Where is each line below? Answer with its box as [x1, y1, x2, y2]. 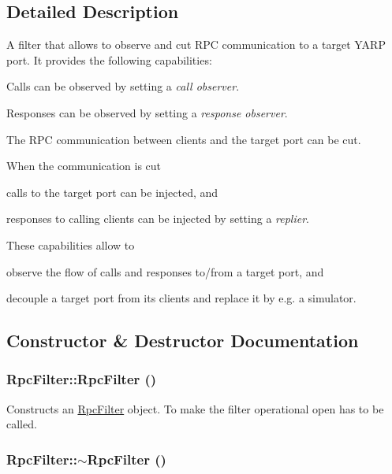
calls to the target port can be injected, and [6, 183, 218, 200]
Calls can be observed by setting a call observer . [6, 78, 240, 94]
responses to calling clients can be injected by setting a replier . [6, 210, 309, 227]
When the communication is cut [6, 157, 162, 174]
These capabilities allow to [6, 236, 135, 253]
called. [6, 416, 37, 432]
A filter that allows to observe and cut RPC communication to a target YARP [6, 36, 386, 53]
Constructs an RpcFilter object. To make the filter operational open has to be [6, 400, 384, 417]
